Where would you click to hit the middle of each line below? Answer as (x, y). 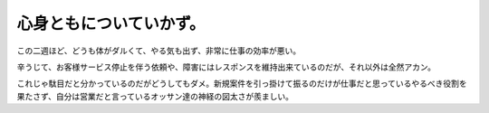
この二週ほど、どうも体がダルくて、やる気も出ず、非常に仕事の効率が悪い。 (159, 51)
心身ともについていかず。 (111, 24)
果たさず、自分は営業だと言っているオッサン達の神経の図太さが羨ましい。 (155, 96)
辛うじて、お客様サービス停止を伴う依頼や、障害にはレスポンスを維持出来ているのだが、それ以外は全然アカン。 (226, 67)
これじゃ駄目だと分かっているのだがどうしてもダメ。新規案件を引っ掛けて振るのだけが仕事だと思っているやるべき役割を (242, 84)
